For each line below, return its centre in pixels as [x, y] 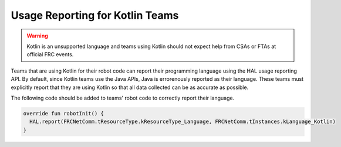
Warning [37, 36]
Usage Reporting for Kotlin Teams [95, 15]
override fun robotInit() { [63, 113]
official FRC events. [50, 54]
